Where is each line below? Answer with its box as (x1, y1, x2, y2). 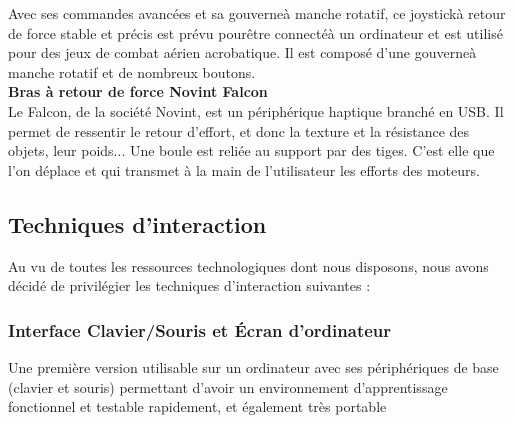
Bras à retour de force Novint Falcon (8, 81, 268, 102)
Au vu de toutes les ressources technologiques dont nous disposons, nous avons (8, 255, 489, 276)
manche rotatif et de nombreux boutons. (8, 61, 256, 82)
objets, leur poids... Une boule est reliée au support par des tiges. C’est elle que (8, 140, 495, 161)
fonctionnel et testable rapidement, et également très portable (8, 396, 387, 417)
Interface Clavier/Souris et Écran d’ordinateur (8, 317, 392, 342)
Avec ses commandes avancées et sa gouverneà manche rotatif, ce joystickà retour (8, 3, 506, 23)
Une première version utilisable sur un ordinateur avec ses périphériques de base (8, 356, 499, 377)
